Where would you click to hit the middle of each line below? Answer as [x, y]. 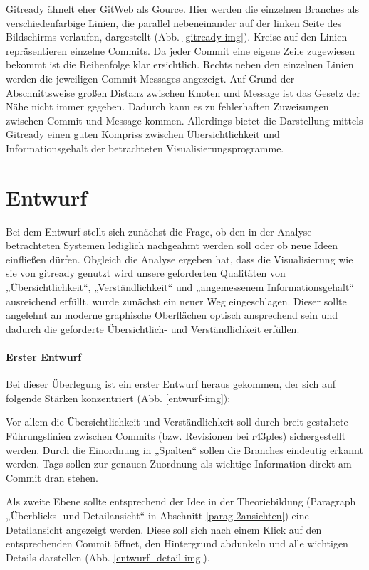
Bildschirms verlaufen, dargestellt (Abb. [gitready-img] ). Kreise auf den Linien [177, 37]
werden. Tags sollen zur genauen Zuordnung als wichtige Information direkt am [179, 464]
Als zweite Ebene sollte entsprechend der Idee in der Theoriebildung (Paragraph [181, 501]
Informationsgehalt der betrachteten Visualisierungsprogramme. [145, 148]
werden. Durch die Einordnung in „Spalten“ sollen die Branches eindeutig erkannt [184, 449]
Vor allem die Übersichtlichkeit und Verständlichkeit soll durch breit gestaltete [177, 422]
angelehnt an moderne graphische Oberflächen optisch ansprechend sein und [172, 315]
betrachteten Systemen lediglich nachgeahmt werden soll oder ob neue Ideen [172, 245]
